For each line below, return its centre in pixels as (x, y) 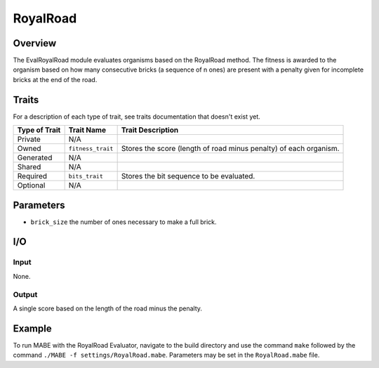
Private (29, 139)
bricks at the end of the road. (55, 79)
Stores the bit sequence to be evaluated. (188, 176)
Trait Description (150, 130)
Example (32, 328)
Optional (31, 185)
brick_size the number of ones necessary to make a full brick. (124, 222)
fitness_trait (91, 149)
